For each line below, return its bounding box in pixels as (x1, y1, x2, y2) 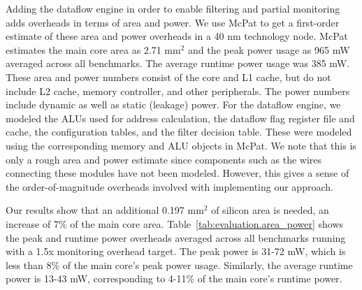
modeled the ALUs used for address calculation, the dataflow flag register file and (6, 110, 355, 125)
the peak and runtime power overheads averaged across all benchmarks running (6, 230, 346, 245)
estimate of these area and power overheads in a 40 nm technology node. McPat (6, 29, 348, 43)
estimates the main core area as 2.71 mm (6, 42, 181, 57)
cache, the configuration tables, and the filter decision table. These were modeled (6, 124, 352, 139)
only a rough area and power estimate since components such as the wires (6, 152, 322, 166)
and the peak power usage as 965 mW (188, 42, 350, 57)
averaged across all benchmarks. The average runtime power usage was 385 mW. (6, 56, 350, 71)
